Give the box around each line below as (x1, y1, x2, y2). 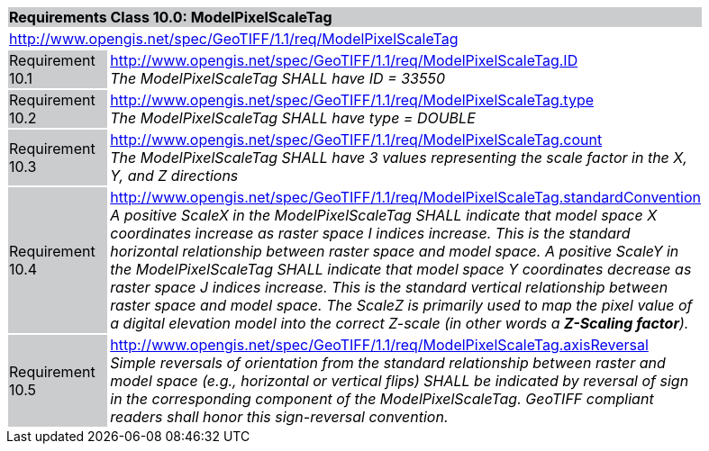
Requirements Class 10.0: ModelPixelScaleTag (9, 8, 332, 26)
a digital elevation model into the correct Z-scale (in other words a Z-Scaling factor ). (110, 314, 689, 332)
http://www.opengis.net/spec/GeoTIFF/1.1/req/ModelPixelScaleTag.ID (110, 51, 578, 69)
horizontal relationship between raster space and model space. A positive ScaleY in (110, 242, 679, 260)
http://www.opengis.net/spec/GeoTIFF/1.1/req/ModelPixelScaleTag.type (110, 91, 595, 109)
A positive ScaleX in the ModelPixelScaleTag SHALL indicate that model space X (110, 206, 658, 224)
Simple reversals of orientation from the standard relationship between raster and (110, 354, 666, 372)
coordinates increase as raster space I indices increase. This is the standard (110, 224, 631, 242)
